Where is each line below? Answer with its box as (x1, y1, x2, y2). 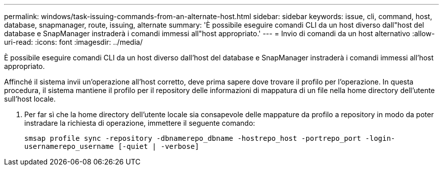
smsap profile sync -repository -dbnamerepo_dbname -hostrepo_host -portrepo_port (24, 134, 361, 142)
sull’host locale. (4, 95, 56, 103)
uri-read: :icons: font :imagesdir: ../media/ (4, 38, 143, 46)
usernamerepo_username (24, 142, 114, 150)
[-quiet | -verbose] (118, 142, 199, 150)
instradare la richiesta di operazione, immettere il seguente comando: (24, 119, 255, 127)
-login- (365, 134, 395, 142)
